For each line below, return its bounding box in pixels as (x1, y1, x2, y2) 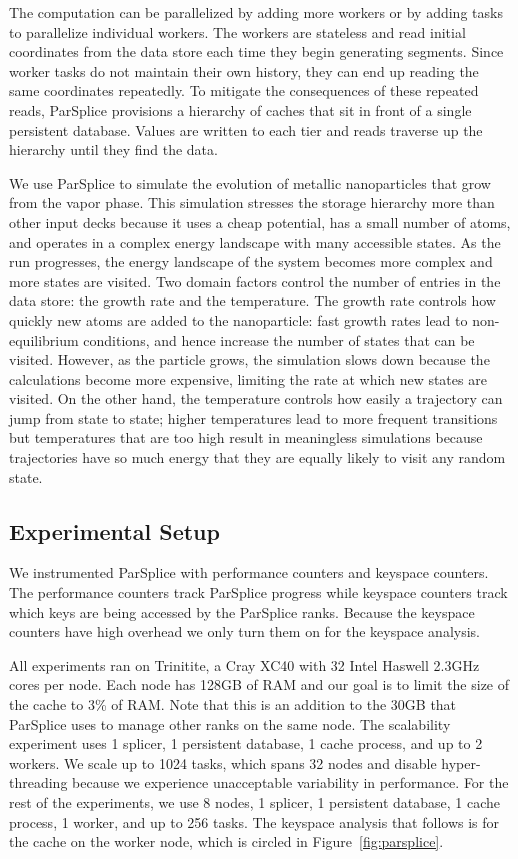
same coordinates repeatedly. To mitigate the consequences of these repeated (9, 80, 479, 101)
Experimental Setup (9, 515, 220, 546)
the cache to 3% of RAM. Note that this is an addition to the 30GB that (9, 694, 457, 715)
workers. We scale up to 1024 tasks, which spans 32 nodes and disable (9, 752, 437, 773)
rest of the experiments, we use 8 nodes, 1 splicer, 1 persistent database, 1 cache (9, 791, 501, 812)
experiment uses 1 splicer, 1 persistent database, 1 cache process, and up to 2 (9, 733, 483, 754)
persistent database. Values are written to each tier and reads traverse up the (9, 119, 483, 140)
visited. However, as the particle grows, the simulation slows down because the (9, 349, 490, 370)
